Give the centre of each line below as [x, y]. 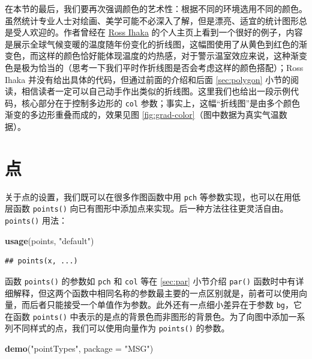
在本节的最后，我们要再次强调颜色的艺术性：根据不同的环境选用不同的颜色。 [156, 8]
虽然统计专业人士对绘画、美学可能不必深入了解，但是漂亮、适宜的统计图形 [152, 20]
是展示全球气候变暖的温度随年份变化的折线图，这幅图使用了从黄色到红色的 [152, 44]
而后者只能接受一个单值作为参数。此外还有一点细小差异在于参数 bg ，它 [161, 305]
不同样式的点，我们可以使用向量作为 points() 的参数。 [121, 328]
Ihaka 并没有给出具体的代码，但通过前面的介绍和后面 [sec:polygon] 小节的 [148, 79]
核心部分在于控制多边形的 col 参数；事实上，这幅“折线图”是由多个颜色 [161, 103]
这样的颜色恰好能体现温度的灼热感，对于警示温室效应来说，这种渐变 [172, 56]
